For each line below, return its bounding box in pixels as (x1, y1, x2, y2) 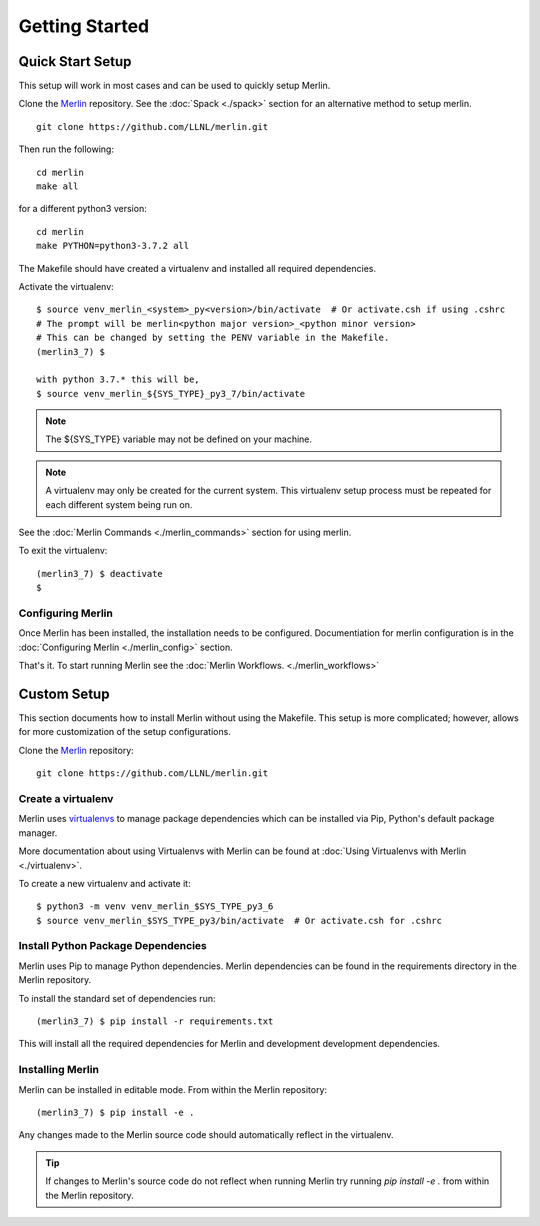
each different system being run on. (45, 498, 193, 510)
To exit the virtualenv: (18, 545, 108, 557)
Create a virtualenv (18, 791, 114, 805)
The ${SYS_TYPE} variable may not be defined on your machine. (45, 433, 313, 445)
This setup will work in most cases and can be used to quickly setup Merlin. (18, 80, 331, 92)
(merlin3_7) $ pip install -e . (36, 1106, 195, 1118)
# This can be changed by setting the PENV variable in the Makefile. (36, 332, 390, 344)
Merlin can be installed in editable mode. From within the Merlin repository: (18, 1083, 328, 1095)
